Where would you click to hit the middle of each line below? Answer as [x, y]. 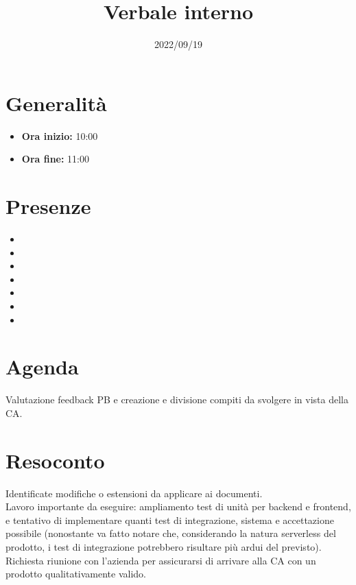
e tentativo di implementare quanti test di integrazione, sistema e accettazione [170, 520]
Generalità [56, 103]
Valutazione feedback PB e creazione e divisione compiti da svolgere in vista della [177, 399]
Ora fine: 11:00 [56, 159]
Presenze [48, 206]
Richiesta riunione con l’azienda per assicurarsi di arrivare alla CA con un [161, 560]
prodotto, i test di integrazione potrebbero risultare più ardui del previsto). [164, 546]
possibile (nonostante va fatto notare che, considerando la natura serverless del [171, 533]
